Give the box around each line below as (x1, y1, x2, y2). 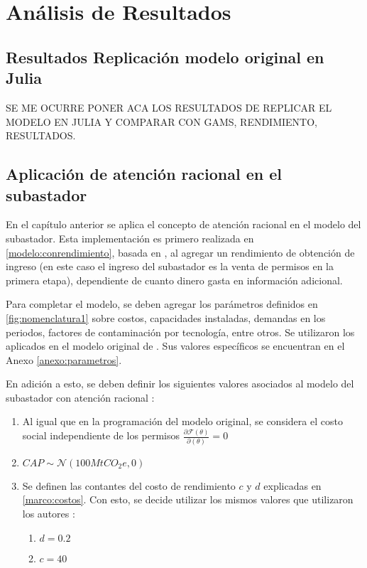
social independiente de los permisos (22, 428, 180, 443)
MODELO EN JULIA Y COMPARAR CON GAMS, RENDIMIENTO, (6, 114, 317, 129)
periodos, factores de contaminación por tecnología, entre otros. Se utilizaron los (6, 324, 355, 339)
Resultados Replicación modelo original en (6, 45, 324, 68)
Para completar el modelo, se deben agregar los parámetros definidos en (6, 296, 318, 311)
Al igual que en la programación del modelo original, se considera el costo (22, 414, 343, 429)
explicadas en (263, 478, 322, 493)
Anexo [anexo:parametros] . (6, 352, 122, 367)
